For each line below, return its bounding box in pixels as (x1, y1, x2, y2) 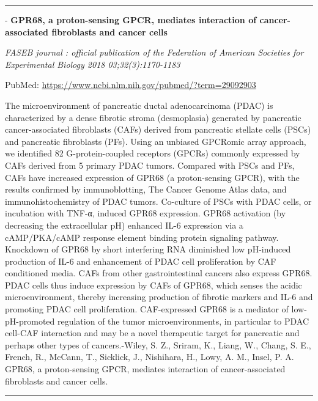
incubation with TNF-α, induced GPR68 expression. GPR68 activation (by (5, 207, 286, 219)
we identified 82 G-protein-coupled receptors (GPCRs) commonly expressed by (5, 147, 300, 160)
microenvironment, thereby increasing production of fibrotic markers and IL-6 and (5, 290, 313, 303)
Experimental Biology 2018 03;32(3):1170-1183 (5, 57, 180, 70)
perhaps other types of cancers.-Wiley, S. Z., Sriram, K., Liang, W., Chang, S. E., (5, 338, 311, 351)
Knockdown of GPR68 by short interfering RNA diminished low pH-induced (5, 243, 291, 256)
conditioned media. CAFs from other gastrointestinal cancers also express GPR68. (5, 267, 312, 279)
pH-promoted (5, 314, 55, 327)
